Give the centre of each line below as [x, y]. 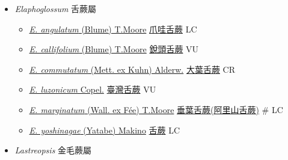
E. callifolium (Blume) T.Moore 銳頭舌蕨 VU [114, 49]
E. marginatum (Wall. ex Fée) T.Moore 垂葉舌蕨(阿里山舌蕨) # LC [156, 109]
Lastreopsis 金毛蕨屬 [53, 150]
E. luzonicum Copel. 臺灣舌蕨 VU [93, 89]
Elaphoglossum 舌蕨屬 [56, 8]
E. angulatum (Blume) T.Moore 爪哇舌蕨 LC [113, 29]
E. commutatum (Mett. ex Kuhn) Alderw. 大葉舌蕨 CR [132, 69]
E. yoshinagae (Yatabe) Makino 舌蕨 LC [105, 130]
